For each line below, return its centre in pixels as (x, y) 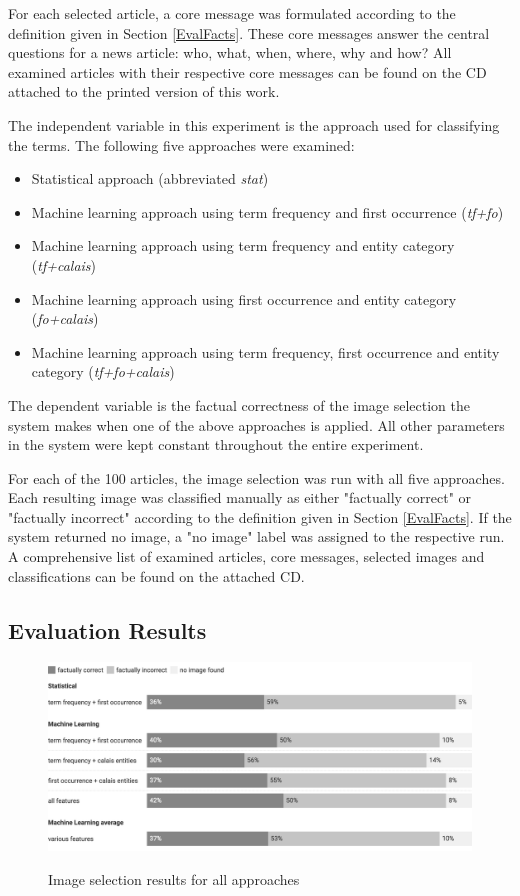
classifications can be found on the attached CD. (156, 575)
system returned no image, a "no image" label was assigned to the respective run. (256, 536)
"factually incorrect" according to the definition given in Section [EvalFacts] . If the (260, 516)
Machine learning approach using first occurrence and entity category (244, 298)
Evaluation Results (107, 629)
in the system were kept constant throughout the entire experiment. (216, 444)
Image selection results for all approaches (174, 878)
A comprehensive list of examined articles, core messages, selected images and (246, 556)
